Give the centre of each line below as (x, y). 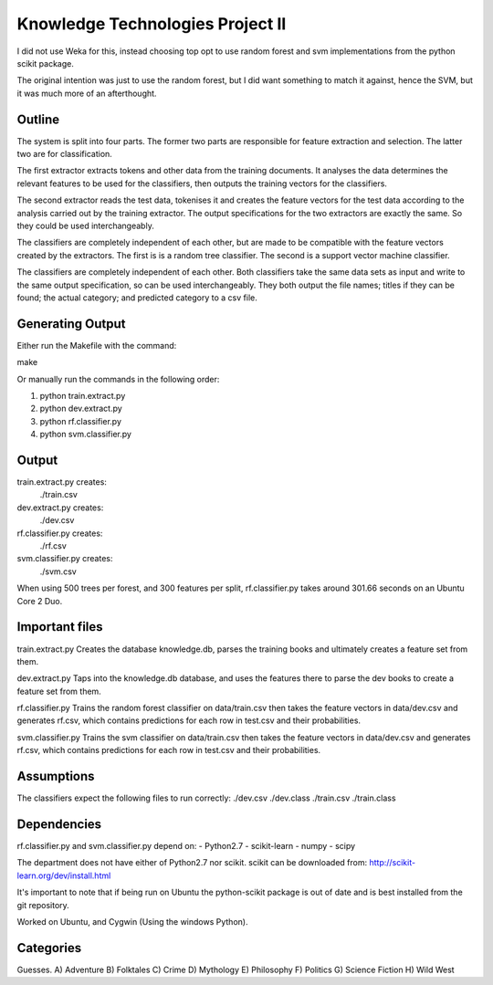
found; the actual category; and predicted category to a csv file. (137, 298)
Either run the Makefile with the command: (97, 345)
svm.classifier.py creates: (65, 559)
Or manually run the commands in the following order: (118, 379)
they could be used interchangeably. (85, 225)
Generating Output (71, 324)
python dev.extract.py (81, 409)
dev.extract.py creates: (60, 508)
